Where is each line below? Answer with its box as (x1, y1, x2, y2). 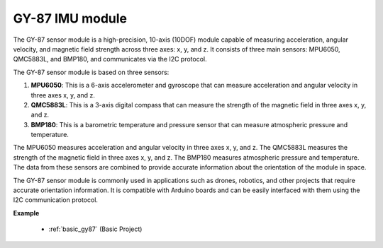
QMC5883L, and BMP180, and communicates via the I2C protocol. (13, 55, 207, 64)
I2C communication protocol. (13, 196, 99, 204)
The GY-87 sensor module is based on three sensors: (13, 68, 170, 76)
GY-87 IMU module (13, 11, 128, 26)
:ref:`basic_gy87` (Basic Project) (48, 225, 143, 233)
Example (13, 208, 40, 217)
